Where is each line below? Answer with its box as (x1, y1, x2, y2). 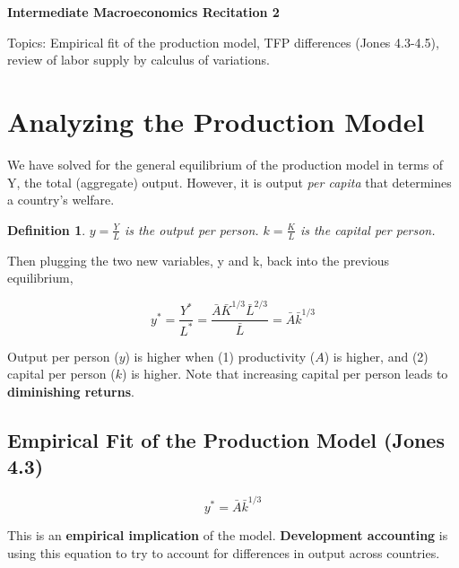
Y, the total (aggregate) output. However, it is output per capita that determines (7, 172, 452, 191)
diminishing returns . (7, 382, 134, 401)
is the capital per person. (299, 220, 436, 239)
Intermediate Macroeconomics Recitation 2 (7, 3, 280, 21)
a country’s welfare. (7, 190, 115, 209)
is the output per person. (124, 220, 259, 239)
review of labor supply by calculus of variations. (7, 50, 270, 69)
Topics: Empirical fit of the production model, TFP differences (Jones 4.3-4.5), (7, 32, 439, 51)
